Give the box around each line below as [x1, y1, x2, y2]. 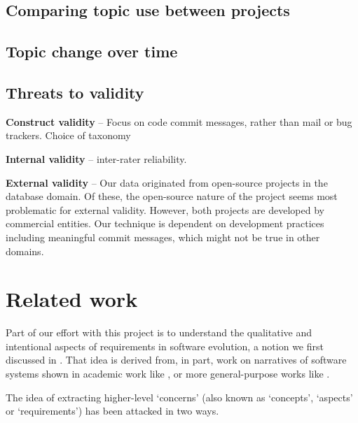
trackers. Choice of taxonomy [6, 128, 131, 143]
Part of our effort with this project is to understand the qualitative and [6, 325, 312, 340]
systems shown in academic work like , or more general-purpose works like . [6, 366, 330, 381]
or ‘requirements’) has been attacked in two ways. [6, 403, 219, 418]
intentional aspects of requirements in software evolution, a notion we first [6, 338, 324, 353]
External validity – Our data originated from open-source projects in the [6, 175, 328, 189]
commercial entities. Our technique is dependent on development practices [6, 216, 324, 231]
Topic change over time [6, 41, 178, 62]
